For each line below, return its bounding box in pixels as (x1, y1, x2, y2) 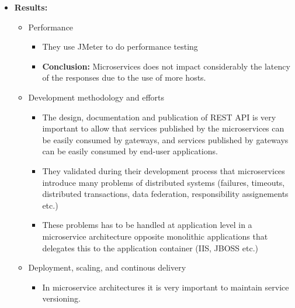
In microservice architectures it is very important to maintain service (42, 281, 289, 293)
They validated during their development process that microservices (42, 164, 285, 177)
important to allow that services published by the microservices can (42, 122, 284, 134)
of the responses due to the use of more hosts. (42, 71, 206, 84)
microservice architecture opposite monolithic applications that (42, 230, 268, 242)
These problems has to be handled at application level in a (42, 219, 252, 231)
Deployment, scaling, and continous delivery (28, 261, 186, 274)
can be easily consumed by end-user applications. (42, 145, 218, 157)
